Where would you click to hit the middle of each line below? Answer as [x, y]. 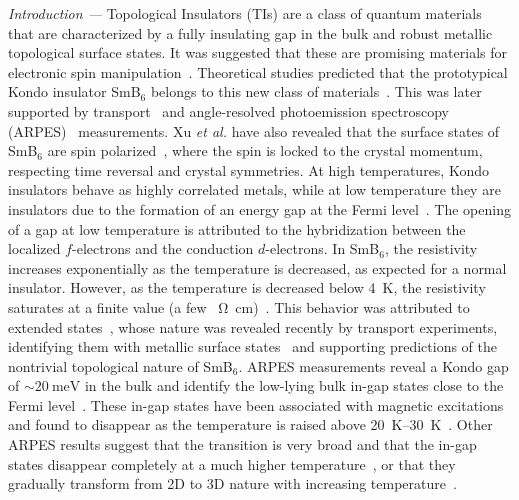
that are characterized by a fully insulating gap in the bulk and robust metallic [250, 32]
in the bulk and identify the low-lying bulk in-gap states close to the [294, 385]
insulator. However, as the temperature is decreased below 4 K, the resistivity [247, 287]
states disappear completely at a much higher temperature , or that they [232, 463]
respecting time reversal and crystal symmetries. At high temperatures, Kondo [248, 169]
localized [34, 248]
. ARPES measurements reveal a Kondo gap [373, 365]
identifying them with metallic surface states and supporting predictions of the [252, 346]
